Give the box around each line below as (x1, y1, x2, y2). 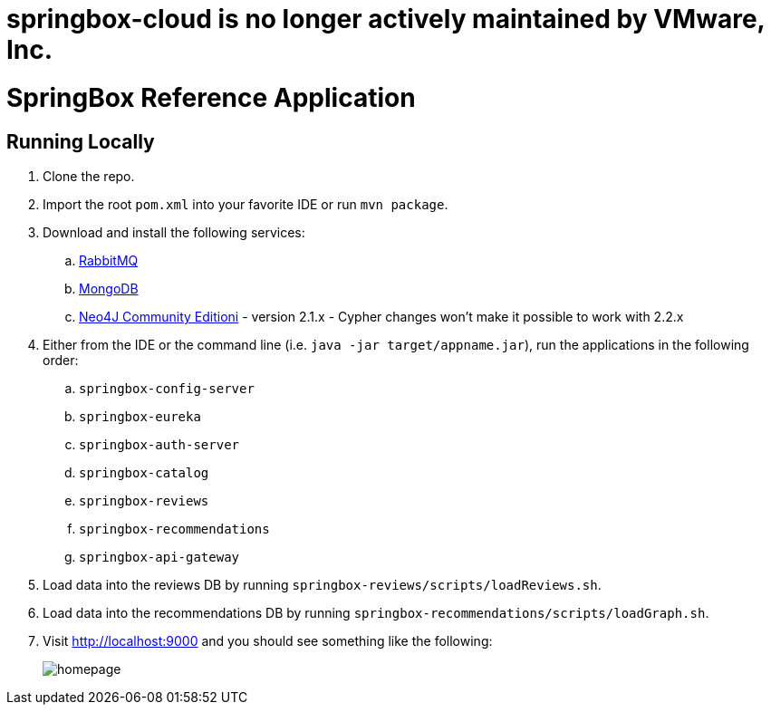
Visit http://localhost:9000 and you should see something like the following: (43, 632, 493, 649)
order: (43, 351, 79, 368)
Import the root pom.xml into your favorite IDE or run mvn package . (43, 196, 448, 212)
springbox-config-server (79, 380, 255, 396)
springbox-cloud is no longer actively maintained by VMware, (6, 4, 766, 34)
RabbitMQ (79, 252, 139, 268)
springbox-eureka (79, 409, 201, 424)
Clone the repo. (43, 168, 135, 184)
